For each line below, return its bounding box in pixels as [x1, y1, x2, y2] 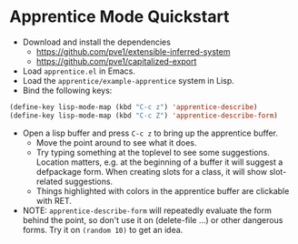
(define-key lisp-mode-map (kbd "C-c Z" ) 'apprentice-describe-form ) [9, 111, 279, 120]
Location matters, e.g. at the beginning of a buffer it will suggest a [35, 157, 283, 168]
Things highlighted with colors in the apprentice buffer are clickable [35, 185, 290, 197]
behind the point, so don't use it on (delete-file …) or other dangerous [22, 214, 283, 225]
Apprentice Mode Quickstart [9, 6, 230, 27]
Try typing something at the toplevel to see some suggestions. [35, 147, 271, 158]
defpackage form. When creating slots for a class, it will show [35, 166, 268, 177]
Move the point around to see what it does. [35, 137, 197, 147]
